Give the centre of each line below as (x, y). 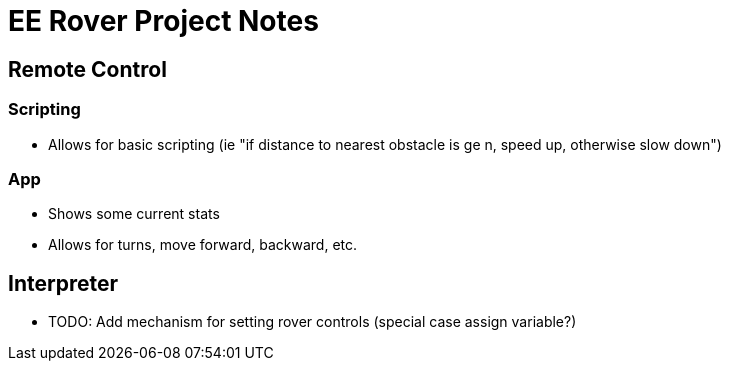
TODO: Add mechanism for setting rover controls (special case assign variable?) (312, 322)
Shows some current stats (134, 214)
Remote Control (87, 69)
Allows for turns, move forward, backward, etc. (203, 245)
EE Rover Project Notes (163, 21)
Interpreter (63, 283)
